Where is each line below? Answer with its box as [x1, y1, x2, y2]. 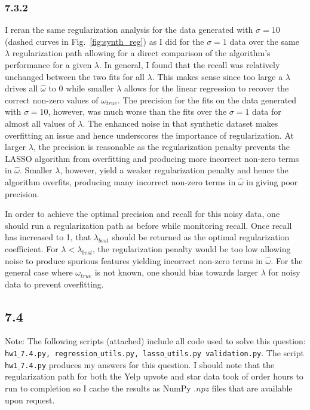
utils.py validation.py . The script [167, 347, 304, 359]
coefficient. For [5, 242, 59, 255]
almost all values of [5, 117, 75, 129]
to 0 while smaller [48, 82, 114, 94]
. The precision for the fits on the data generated [117, 93, 297, 106]
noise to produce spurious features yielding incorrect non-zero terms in [5, 254, 263, 267]
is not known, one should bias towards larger [94, 266, 259, 279]
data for [252, 105, 281, 118]
